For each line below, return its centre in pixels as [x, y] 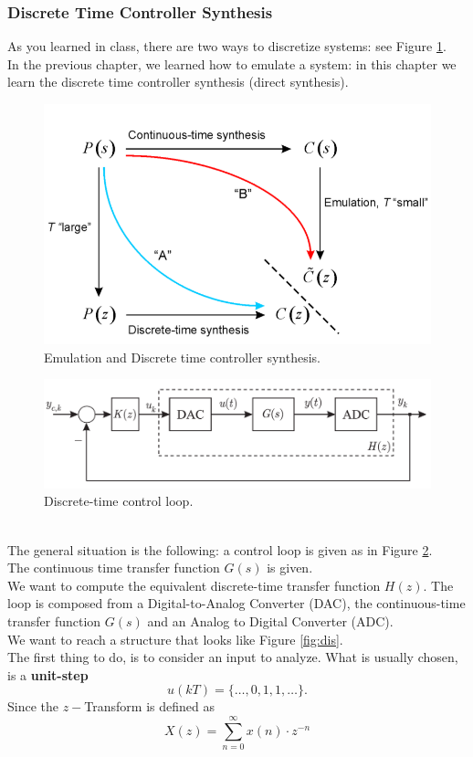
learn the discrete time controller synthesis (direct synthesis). [178, 82]
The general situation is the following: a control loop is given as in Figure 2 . [220, 549]
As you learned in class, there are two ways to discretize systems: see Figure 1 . [227, 46]
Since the [33, 706]
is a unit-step [48, 674]
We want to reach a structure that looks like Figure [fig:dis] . [175, 639]
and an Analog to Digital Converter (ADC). [270, 621]
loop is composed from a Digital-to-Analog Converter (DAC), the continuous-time [236, 603]
